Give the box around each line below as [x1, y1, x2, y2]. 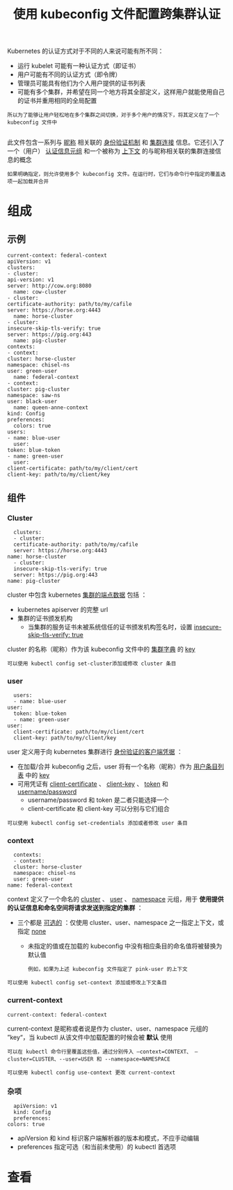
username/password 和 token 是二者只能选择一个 [27, 796, 169, 804]
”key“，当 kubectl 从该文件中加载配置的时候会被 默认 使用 [7, 1033, 172, 1041]
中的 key [25, 771, 50, 780]
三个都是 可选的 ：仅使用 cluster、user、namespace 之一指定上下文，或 [17, 919, 225, 927]
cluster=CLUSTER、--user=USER [7, 1055, 94, 1063]
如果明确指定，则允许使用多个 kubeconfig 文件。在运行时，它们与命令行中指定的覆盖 [7, 171, 221, 178]
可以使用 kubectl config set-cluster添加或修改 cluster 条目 [7, 660, 177, 667]
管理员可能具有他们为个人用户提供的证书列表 [17, 79, 146, 88]
